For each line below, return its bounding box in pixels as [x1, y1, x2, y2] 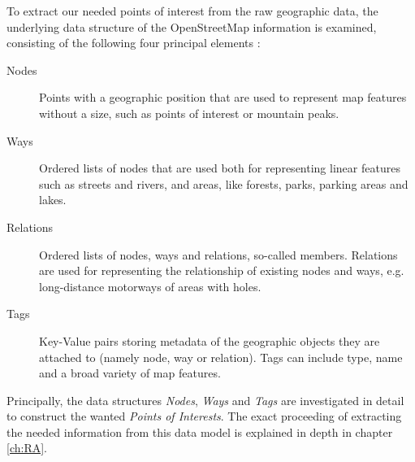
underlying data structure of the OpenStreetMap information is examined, [6, 18, 377, 35]
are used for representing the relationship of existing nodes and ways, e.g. [39, 262, 404, 279]
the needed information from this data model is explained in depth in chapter [6, 423, 393, 440]
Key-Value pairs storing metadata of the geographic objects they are [39, 332, 380, 349]
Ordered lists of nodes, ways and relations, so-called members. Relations [39, 246, 398, 263]
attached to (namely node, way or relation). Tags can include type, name [39, 348, 403, 365]
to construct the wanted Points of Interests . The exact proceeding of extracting [6, 408, 402, 425]
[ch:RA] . [6, 439, 47, 456]
